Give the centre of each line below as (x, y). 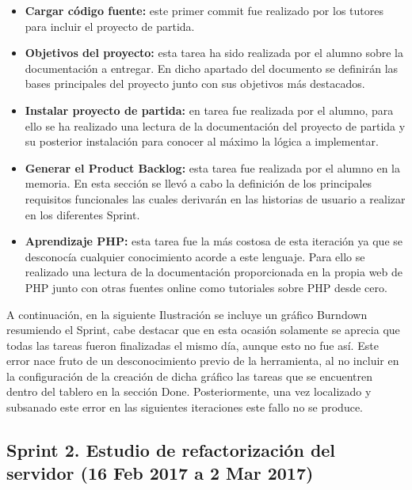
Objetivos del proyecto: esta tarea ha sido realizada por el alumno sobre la (214, 53)
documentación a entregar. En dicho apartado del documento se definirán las (212, 68)
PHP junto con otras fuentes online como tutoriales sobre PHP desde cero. (206, 287)
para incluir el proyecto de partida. (110, 26)
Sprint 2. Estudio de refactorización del (171, 450)
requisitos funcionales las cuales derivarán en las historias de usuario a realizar (215, 198)
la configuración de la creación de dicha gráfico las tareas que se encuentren (189, 376)
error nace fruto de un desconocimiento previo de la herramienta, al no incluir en (203, 361)
